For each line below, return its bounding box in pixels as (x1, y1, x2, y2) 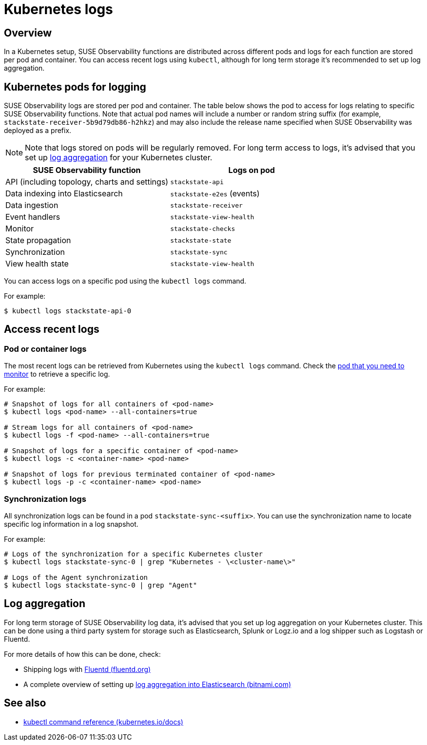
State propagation (5, 235, 71, 246)
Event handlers (5, 212, 60, 222)
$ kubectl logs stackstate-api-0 (4, 307, 132, 315)
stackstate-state (170, 236, 232, 244)
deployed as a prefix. (4, 126, 72, 135)
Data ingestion (5, 200, 58, 210)
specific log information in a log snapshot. (4, 519, 138, 528)
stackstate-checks (170, 225, 235, 232)
